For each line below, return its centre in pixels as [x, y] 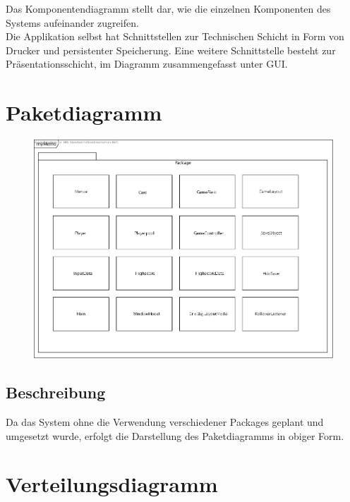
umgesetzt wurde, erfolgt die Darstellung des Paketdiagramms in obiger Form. [175, 435]
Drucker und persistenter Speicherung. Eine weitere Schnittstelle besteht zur [171, 50]
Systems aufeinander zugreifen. [72, 22]
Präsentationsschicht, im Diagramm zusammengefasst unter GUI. [147, 64]
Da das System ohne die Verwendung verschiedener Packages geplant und [165, 421]
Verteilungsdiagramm [112, 484]
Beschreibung [56, 392]
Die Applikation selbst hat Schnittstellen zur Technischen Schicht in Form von [175, 36]
